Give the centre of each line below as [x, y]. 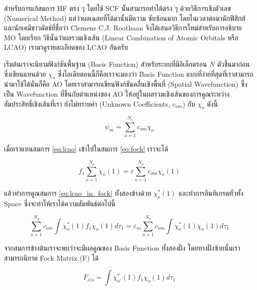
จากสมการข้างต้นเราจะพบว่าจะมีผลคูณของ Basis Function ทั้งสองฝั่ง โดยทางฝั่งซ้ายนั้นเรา [122, 247]
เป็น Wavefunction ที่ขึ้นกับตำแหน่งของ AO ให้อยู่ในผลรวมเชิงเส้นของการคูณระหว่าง [117, 93]
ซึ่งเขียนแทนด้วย [25, 73]
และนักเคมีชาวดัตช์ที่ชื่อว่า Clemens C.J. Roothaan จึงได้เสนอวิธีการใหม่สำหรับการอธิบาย [123, 28]
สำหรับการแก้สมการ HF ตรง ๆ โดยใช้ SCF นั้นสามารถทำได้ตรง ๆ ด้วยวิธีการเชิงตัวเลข [118, 8]
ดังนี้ [212, 103]
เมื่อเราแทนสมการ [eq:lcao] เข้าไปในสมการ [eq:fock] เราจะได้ [86, 148]
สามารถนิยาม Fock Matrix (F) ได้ [51, 257]
